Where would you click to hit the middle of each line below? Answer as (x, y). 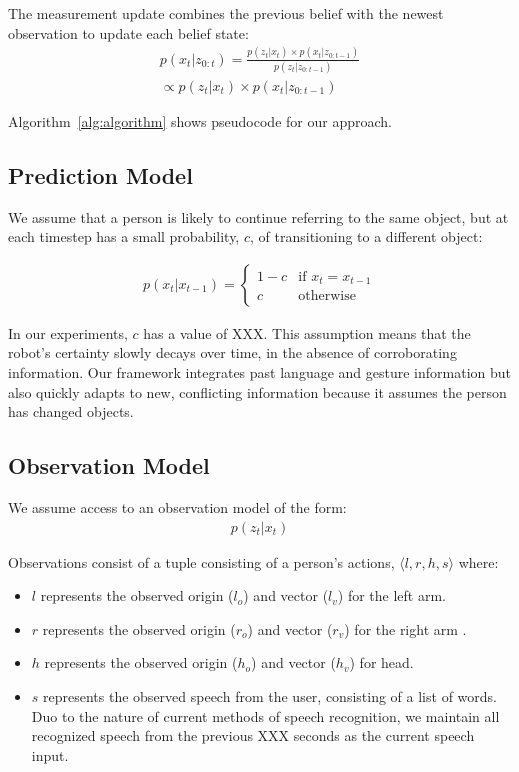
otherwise (327, 296)
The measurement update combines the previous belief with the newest (226, 13)
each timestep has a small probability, (124, 236)
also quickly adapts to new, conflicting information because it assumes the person (257, 391)
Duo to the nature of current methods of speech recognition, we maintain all (265, 715)
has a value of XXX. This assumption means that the (307, 332)
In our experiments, (68, 332)
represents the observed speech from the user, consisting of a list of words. (270, 696)
